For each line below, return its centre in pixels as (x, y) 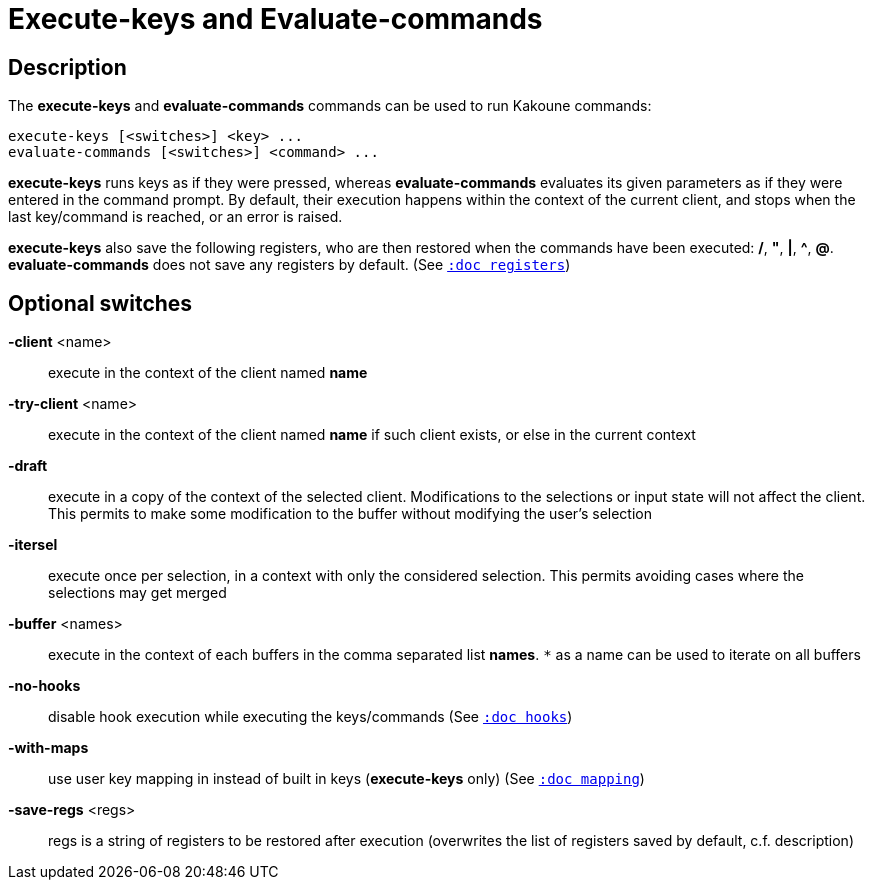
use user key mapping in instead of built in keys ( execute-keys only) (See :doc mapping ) (346, 779)
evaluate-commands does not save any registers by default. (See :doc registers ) (289, 265)
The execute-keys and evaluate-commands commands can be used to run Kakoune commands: (330, 106)
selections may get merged (137, 593)
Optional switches (100, 303)
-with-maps (48, 748)
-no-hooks (44, 686)
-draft (28, 466)
